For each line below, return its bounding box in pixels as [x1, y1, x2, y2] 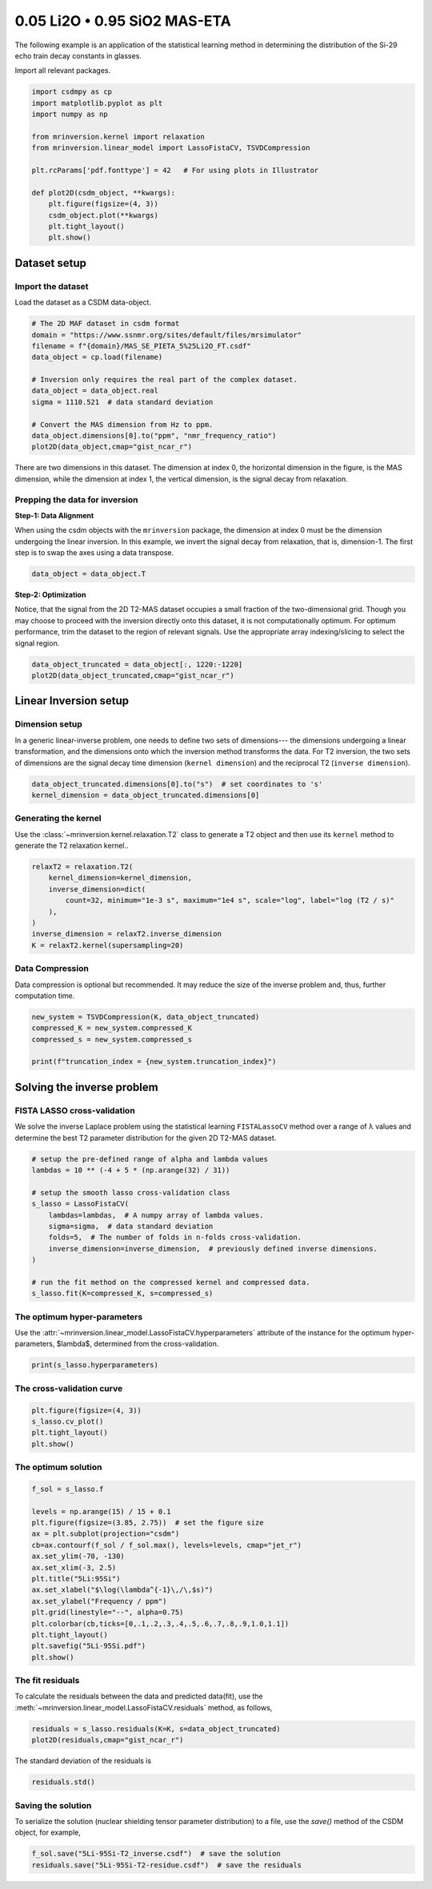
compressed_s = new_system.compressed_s [31, 1034, 192, 1044]
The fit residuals [14, 1675, 80, 1686]
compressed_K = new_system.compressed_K [31, 1024, 192, 1033]
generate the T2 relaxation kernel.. [14, 841, 129, 851]
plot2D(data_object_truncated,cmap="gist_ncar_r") [31, 671, 235, 680]
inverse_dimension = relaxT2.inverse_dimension [31, 929, 222, 939]
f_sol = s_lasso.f [31, 1484, 104, 1493]
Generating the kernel [14, 813, 102, 824]
